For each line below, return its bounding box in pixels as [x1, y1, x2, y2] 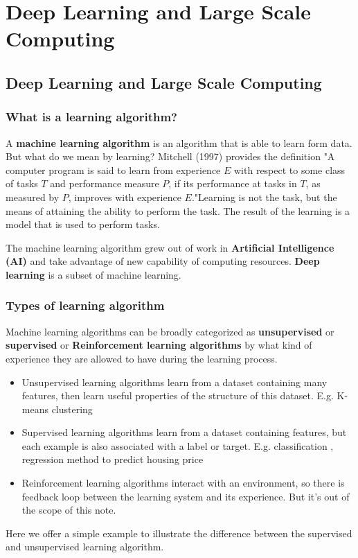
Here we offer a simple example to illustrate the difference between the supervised [6, 525, 352, 540]
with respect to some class [234, 162, 346, 177]
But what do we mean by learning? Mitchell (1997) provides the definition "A [6, 149, 335, 164]
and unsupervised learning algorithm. [6, 539, 164, 554]
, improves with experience [68, 189, 181, 204]
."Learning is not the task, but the [191, 189, 337, 204]
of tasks [6, 176, 38, 191]
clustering [51, 401, 93, 416]
